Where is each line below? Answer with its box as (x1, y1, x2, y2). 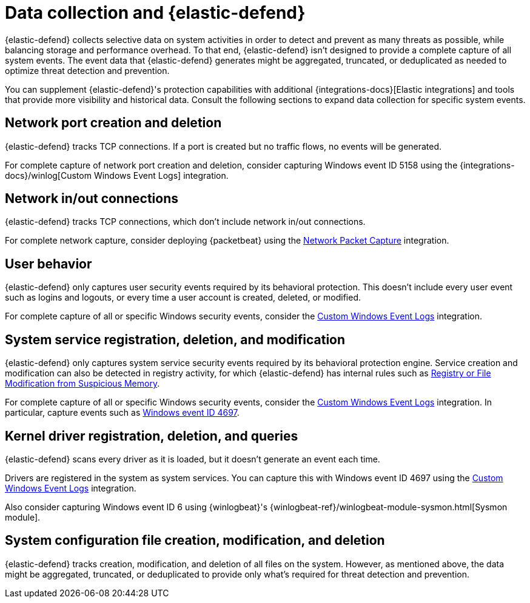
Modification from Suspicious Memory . (5, 378, 160, 389)
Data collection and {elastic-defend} (5, 2, 306, 23)
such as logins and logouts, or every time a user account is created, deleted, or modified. (5, 292, 361, 303)
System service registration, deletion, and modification (5, 331, 346, 347)
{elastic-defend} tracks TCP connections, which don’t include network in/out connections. (5, 216, 366, 227)
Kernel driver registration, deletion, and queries (5, 428, 298, 444)
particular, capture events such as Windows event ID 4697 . (5, 407, 240, 418)
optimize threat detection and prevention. (5, 65, 170, 76)
